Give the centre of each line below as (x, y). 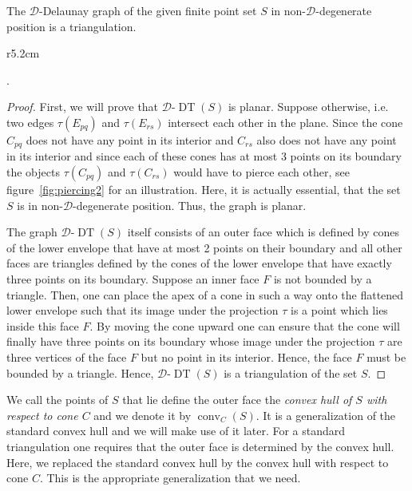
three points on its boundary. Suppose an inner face (133, 278)
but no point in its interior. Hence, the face (246, 356)
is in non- (40, 205)
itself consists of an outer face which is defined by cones (263, 232)
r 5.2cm (23, 53)
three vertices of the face (67, 356)
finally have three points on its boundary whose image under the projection (191, 341)
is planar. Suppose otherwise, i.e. (308, 107)
